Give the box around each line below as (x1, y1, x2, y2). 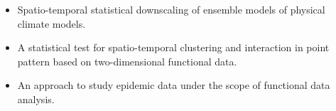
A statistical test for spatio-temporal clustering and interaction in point (17, 40, 330, 55)
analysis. (17, 91, 55, 106)
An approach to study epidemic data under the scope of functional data (17, 78, 330, 92)
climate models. (17, 16, 86, 31)
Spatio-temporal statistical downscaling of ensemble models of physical (17, 2, 325, 16)
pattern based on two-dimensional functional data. (17, 53, 237, 68)
